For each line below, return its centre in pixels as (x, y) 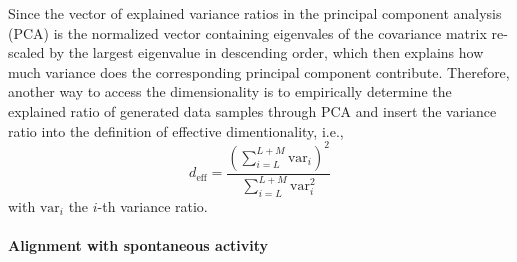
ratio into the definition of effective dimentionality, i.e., (176, 130)
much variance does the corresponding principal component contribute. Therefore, (259, 71)
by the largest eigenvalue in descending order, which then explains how (266, 52)
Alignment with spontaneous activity (138, 245)
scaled (26, 52)
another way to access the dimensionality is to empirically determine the (230, 91)
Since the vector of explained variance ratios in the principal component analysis (255, 13)
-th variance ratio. (152, 205)
